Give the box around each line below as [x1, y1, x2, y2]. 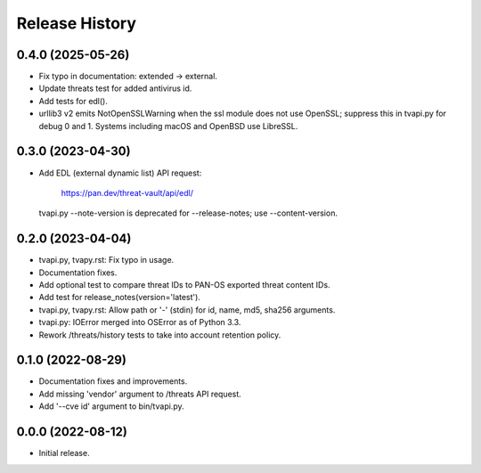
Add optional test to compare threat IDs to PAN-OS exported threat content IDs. [38, 280, 330, 290]
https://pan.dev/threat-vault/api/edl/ [61, 187, 193, 198]
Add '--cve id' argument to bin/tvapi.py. [38, 401, 184, 412]
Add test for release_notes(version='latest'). [38, 292, 200, 303]
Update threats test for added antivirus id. [38, 83, 192, 94]
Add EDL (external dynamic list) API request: [38, 167, 202, 178]
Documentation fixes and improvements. [38, 376, 188, 387]
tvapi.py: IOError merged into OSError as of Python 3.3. [38, 317, 241, 328]
